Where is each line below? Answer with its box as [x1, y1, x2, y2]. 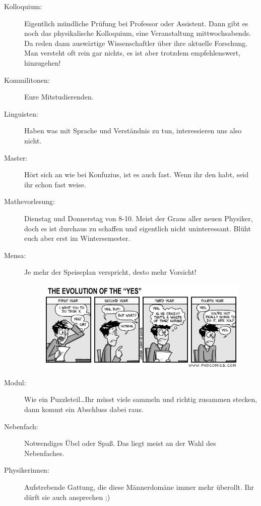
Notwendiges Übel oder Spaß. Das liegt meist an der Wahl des [24, 438, 216, 448]
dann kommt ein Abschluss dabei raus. [24, 404, 144, 415]
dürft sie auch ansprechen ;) [24, 491, 110, 502]
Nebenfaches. [24, 447, 64, 458]
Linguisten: [4, 108, 38, 119]
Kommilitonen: [4, 74, 50, 85]
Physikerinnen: [4, 465, 49, 475]
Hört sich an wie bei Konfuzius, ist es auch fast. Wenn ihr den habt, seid [24, 169, 249, 180]
